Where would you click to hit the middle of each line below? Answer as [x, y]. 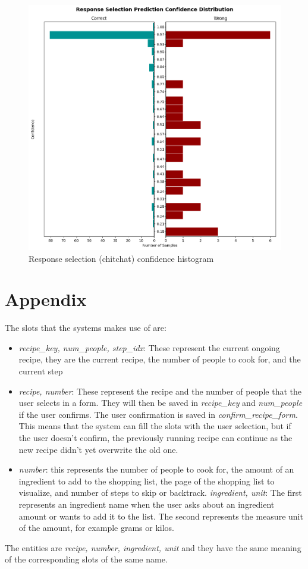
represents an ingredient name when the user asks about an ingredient [147, 504]
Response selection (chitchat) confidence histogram [121, 258]
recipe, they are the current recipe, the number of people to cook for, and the [160, 359]
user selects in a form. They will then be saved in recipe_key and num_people [161, 403]
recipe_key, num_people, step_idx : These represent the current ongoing [149, 347]
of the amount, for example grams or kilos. [97, 528]
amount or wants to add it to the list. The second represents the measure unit [161, 516]
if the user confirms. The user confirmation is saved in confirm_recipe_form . [158, 414]
